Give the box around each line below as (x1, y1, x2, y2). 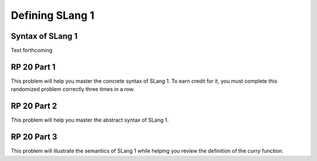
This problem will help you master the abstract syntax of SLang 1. (11, 116, 169, 123)
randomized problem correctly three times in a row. (11, 86, 135, 93)
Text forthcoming (11, 47, 53, 54)
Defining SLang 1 (11, 9, 95, 22)
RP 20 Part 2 (11, 101, 58, 111)
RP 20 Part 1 (11, 62, 56, 72)
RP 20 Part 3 (11, 132, 58, 142)
